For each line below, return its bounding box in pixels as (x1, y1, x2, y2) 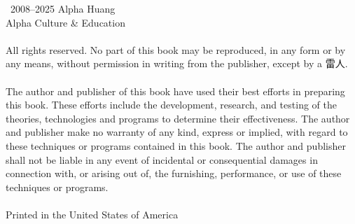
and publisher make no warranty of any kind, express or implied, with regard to (6, 125, 348, 139)
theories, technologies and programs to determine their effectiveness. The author (6, 111, 350, 125)
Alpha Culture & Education (6, 15, 125, 29)
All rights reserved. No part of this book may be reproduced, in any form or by (6, 42, 346, 57)
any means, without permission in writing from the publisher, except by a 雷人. (6, 56, 348, 71)
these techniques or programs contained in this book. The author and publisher (6, 138, 346, 153)
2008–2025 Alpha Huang (10, 1, 116, 15)
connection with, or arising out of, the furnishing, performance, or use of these (6, 166, 342, 181)
